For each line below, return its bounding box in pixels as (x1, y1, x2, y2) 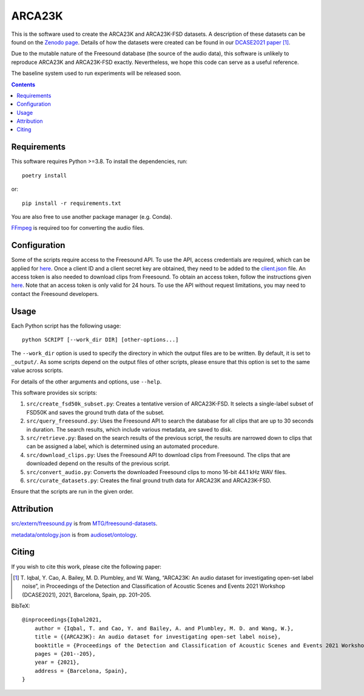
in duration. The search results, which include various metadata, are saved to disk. (26, 426, 233, 433)
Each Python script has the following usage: (11, 322, 121, 329)
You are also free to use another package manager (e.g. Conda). (11, 213, 172, 220)
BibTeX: (11, 602, 30, 610)
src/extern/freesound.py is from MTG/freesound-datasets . (11, 520, 158, 527)
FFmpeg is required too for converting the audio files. (11, 224, 145, 232)
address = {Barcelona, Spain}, (34, 667, 128, 674)
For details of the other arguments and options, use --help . (11, 377, 162, 385)
